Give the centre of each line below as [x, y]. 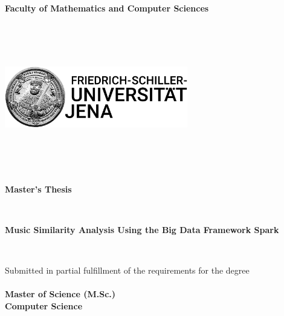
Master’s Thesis [38, 189]
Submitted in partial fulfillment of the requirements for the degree [127, 270]
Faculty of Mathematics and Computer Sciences [107, 8]
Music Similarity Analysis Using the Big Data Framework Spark [142, 229]
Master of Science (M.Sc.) [60, 294]
